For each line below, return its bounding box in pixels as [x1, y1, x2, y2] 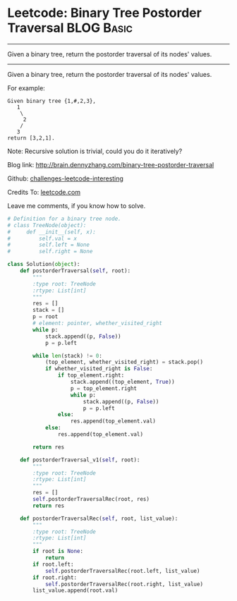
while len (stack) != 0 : [32, 352, 102, 359]
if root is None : [32, 548, 83, 555]
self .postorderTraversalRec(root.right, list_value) [44, 581, 203, 588]
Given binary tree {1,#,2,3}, [7, 97, 97, 104]
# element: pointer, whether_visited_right [32, 320, 162, 327]
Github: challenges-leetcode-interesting [7, 174, 123, 183]
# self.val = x [7, 235, 78, 242]
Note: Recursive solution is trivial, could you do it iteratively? [7, 147, 183, 155]
